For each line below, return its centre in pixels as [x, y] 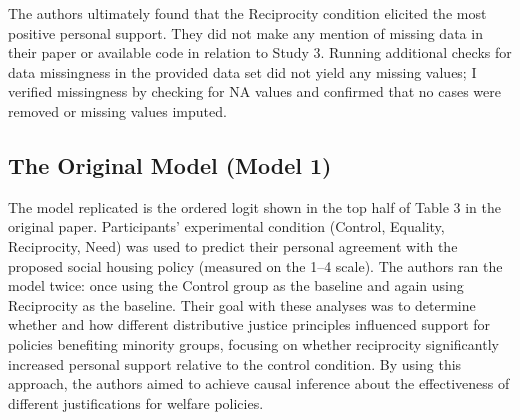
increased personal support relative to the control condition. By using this [235, 363]
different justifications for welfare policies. [136, 402]
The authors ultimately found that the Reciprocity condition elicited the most [247, 13]
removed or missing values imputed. [117, 110]
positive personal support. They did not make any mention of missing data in [245, 32]
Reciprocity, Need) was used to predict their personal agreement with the [233, 245]
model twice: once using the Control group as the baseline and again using [236, 285]
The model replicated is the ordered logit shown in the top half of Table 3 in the [254, 206]
